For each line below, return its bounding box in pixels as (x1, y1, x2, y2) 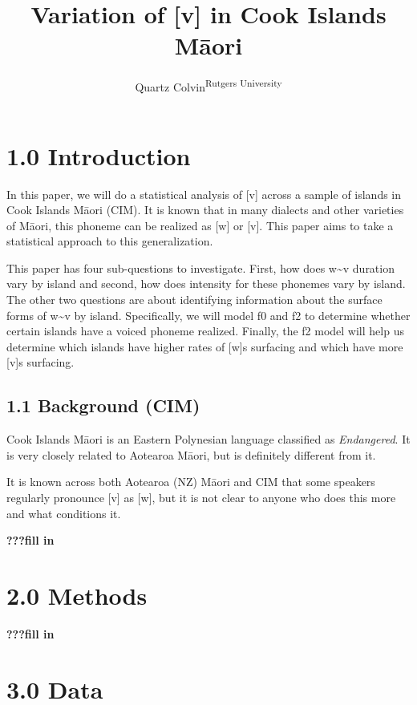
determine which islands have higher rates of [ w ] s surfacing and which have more (6, 338, 403, 355)
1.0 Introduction (6, 139, 191, 172)
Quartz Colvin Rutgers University (135, 76, 282, 95)
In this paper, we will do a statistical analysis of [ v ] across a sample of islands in (6, 185, 402, 202)
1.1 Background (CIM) (6, 393, 200, 418)
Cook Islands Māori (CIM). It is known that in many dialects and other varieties (6, 201, 404, 218)
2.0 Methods (6, 578, 148, 611)
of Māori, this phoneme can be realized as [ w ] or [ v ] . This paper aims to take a (6, 217, 394, 233)
